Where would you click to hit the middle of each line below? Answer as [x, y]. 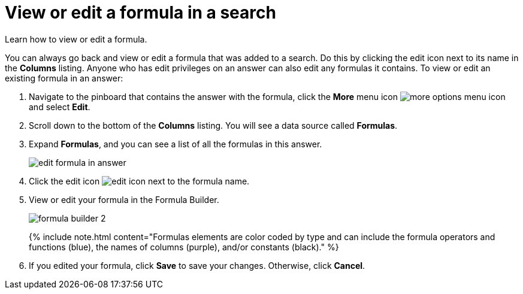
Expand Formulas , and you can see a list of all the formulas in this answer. [176, 144]
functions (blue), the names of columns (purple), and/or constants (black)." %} [184, 247]
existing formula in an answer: [64, 78]
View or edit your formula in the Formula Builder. [124, 199]
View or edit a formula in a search [140, 13]
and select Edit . [60, 107]
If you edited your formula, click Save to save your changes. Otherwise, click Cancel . [197, 265]
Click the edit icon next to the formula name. [139, 181]
